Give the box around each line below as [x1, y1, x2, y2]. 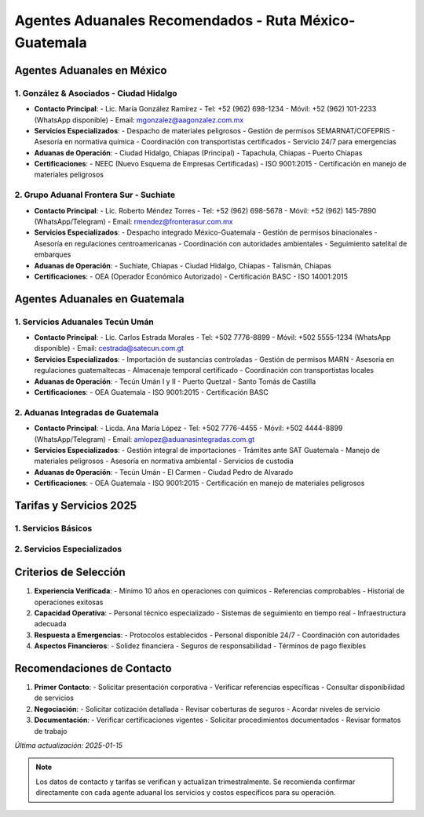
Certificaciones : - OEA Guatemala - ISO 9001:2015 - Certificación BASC [34, 388, 269, 397]
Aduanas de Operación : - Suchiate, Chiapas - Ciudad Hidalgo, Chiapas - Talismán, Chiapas [34, 261, 331, 270]
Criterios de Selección [14, 566, 126, 579]
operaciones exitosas [34, 597, 104, 607]
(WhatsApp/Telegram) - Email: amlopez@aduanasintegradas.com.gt [34, 434, 255, 443]
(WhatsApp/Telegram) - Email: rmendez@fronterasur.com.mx [34, 217, 233, 226]
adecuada [34, 619, 67, 629]
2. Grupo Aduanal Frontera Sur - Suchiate [14, 189, 176, 200]
